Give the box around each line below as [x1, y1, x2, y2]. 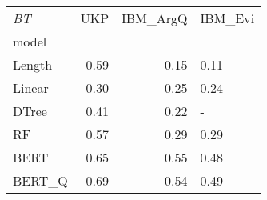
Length [13, 55, 53, 74]
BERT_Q [13, 171, 68, 190]
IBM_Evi [200, 9, 255, 27]
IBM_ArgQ [122, 9, 188, 27]
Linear [13, 78, 49, 97]
